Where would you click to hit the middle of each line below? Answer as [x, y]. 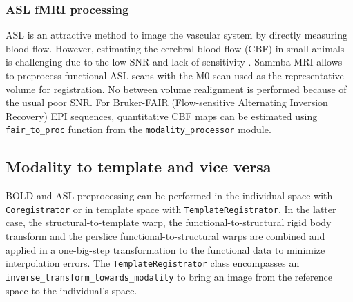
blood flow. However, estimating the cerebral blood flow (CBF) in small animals [175, 48]
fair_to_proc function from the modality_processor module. [139, 129]
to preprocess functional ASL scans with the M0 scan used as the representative [175, 75]
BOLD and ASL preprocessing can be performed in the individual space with [169, 195]
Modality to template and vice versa [139, 167]
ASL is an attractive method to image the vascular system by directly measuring [176, 35]
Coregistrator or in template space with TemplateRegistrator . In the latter [171, 209]
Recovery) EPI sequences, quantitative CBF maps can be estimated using [162, 115]
